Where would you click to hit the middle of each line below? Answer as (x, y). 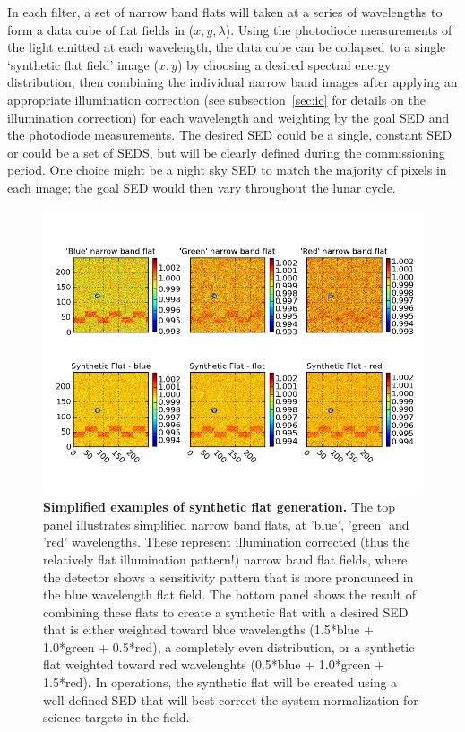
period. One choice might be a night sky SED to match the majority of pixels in (227, 170)
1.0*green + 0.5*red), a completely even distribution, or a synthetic (229, 646)
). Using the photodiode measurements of (339, 29)
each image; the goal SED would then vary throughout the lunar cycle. (202, 187)
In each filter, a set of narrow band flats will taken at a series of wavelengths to (225, 12)
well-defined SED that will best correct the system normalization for (231, 699)
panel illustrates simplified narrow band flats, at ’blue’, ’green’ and (226, 524)
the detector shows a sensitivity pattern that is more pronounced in (228, 577)
